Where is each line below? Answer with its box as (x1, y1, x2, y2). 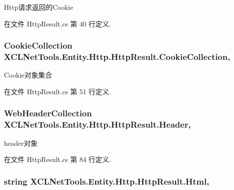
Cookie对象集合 (4, 70, 52, 80)
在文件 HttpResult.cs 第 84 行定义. (4, 154, 111, 164)
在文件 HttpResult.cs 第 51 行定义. (4, 86, 111, 96)
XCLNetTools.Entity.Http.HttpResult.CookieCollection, (4, 51, 231, 63)
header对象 (4, 137, 38, 148)
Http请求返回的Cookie (4, 2, 74, 12)
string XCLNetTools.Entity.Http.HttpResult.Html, (4, 175, 209, 187)
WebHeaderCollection (4, 107, 92, 119)
